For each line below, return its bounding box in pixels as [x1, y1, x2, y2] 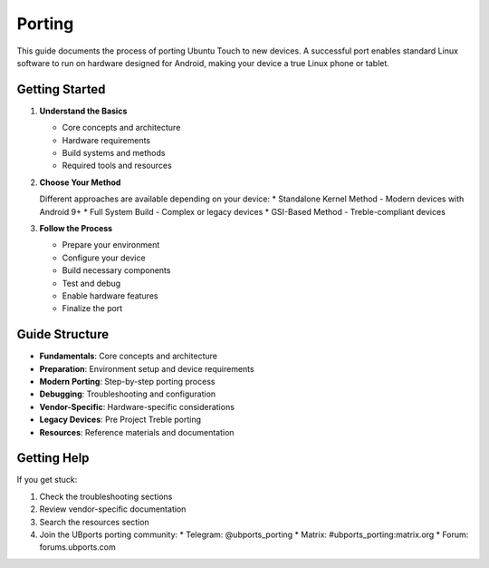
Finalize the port [62, 303, 123, 314]
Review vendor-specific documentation [39, 504, 187, 514]
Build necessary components [62, 265, 171, 276]
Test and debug [62, 278, 121, 289]
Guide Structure [16, 327, 109, 342]
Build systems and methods [62, 148, 166, 159]
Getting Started [16, 82, 106, 97]
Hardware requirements [62, 134, 151, 145]
